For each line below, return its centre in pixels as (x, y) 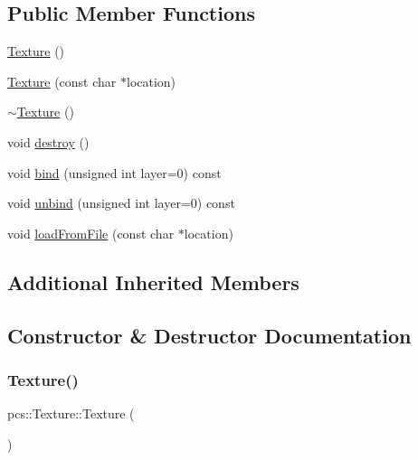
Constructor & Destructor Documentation (209, 335)
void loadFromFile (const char (91, 233)
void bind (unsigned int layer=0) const (114, 172)
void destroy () (48, 141)
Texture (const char (62, 81)
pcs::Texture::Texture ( (71, 413)
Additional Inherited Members (153, 282)
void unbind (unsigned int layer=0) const (121, 203)
